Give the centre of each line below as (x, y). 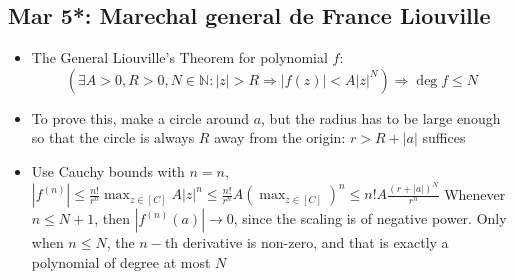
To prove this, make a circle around (140, 117)
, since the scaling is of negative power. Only (370, 218)
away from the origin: (280, 137)
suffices (444, 137)
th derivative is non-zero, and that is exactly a (306, 242)
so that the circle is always (113, 137)
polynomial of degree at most (121, 262)
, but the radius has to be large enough (381, 117)
